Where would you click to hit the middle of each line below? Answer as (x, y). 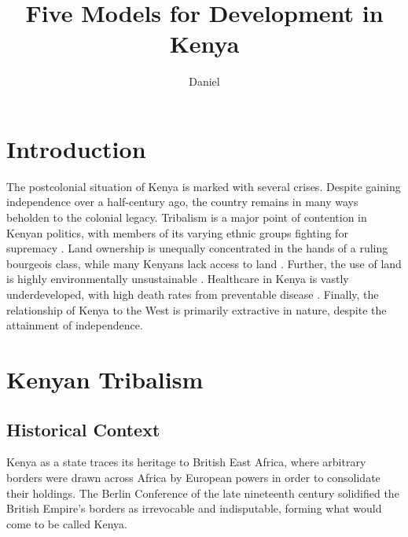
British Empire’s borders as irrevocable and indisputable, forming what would (194, 508)
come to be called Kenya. (67, 523)
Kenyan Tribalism (105, 379)
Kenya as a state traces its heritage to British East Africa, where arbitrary (186, 462)
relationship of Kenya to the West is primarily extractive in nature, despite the (197, 309)
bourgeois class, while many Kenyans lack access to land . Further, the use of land (204, 263)
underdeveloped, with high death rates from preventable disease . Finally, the (193, 294)
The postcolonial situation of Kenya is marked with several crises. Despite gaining (204, 186)
